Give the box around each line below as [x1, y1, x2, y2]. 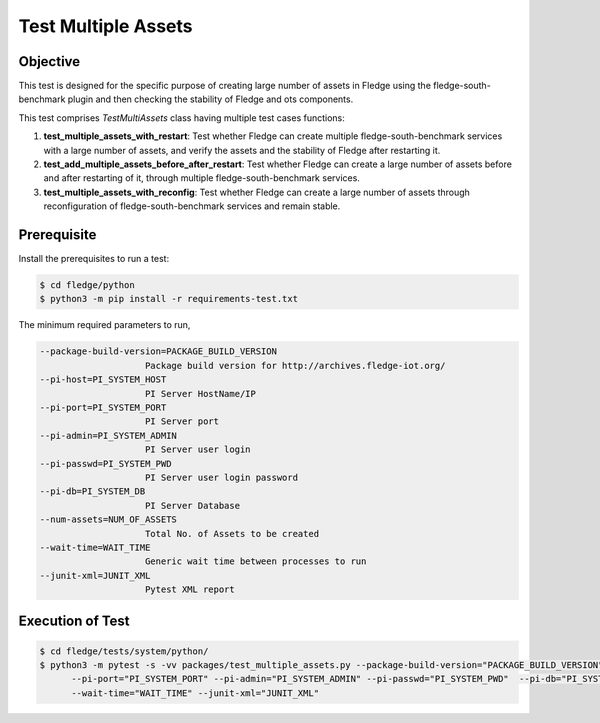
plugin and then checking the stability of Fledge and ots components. [67, 93, 354, 105]
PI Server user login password [145, 471, 299, 483]
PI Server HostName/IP [145, 388, 257, 399]
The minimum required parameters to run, [18, 319, 191, 331]
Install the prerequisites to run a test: [18, 253, 170, 265]
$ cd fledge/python [39, 280, 135, 291]
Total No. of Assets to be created [145, 528, 320, 539]
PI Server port [145, 416, 220, 427]
